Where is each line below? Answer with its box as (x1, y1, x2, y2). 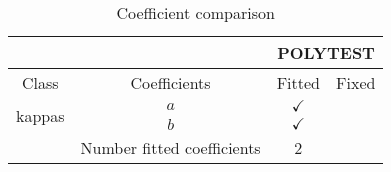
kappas (16, 103, 65, 127)
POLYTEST (277, 41, 375, 64)
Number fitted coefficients (80, 136, 261, 159)
